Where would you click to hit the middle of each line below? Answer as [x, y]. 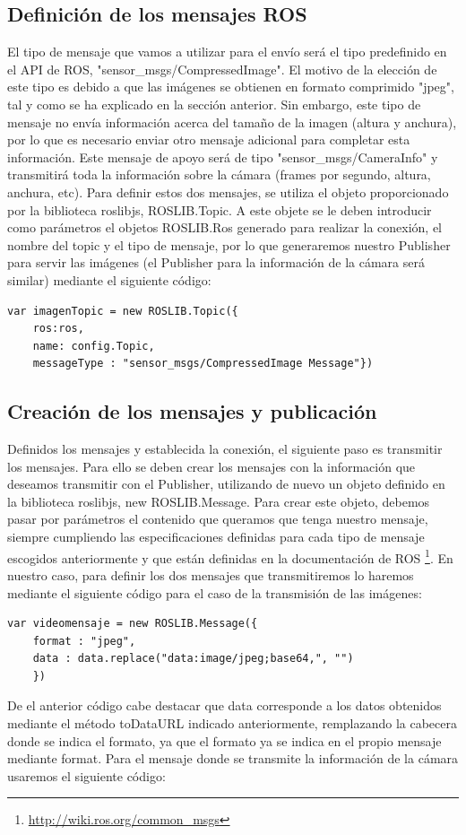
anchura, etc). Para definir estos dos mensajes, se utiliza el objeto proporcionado [228, 191]
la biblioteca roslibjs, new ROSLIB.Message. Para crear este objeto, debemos [219, 501]
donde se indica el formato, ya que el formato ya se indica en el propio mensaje [224, 740]
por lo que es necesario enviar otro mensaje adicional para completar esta [209, 139]
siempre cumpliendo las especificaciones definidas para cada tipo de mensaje [216, 537]
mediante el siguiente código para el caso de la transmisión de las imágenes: [215, 592]
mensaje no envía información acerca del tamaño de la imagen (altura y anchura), [232, 122]
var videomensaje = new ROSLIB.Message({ [133, 624]
